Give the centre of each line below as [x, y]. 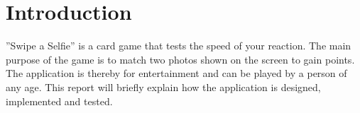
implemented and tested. [59, 101]
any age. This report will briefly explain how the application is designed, [163, 87]
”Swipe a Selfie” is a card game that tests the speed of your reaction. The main [179, 46]
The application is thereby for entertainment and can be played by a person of [176, 73]
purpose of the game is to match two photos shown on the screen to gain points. [180, 59]
